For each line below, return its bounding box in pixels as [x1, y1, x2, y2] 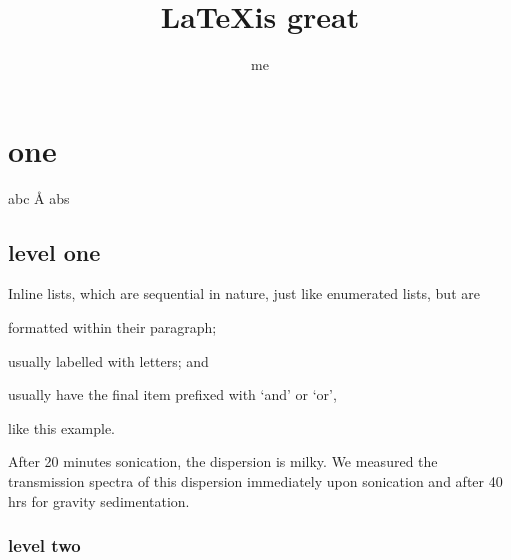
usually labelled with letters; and [8, 350, 209, 371]
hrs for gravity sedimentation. [8, 490, 190, 511]
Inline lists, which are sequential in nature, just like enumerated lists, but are [8, 283, 480, 304]
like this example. [8, 417, 116, 438]
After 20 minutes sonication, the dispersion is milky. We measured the [8, 451, 438, 472]
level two [8, 533, 81, 558]
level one [8, 236, 101, 267]
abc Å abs [8, 187, 70, 208]
